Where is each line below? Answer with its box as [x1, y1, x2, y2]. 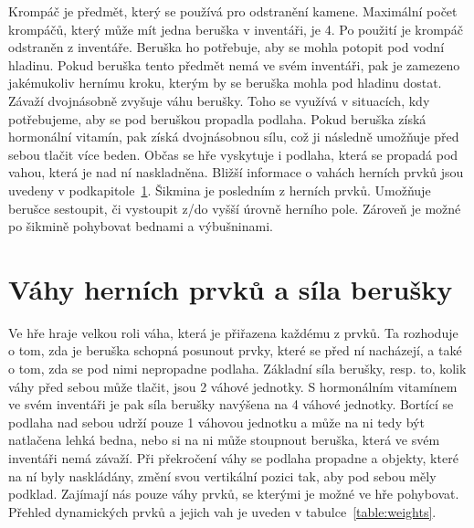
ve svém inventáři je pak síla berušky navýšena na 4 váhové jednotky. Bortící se [8, 395, 454, 414]
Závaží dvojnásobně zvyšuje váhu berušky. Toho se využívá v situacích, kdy [8, 90, 430, 110]
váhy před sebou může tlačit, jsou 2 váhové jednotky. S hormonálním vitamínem [8, 376, 458, 396]
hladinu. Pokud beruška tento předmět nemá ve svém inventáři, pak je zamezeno [8, 55, 460, 74]
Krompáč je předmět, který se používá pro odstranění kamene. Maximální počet [8, 2, 458, 20]
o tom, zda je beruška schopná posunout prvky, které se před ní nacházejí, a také [8, 341, 462, 360]
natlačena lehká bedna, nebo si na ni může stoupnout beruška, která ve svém [8, 430, 440, 449]
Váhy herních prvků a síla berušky [8, 269, 453, 307]
